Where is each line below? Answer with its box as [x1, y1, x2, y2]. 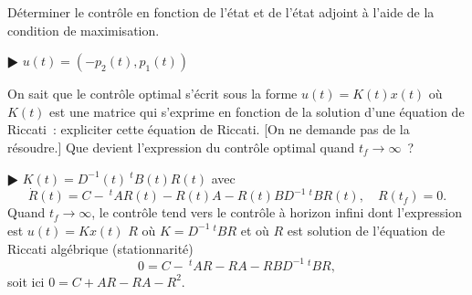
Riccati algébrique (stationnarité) [7, 238, 194, 258]
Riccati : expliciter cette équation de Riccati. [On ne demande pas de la [7, 120, 410, 139]
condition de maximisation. [7, 20, 160, 39]
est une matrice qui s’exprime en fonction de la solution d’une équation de [49, 101, 465, 121]
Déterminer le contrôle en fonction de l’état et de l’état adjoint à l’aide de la [7, 3, 435, 21]
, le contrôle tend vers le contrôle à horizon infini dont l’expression [91, 203, 462, 222]
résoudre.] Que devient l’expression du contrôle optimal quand [7, 137, 355, 156]
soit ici [7, 271, 45, 290]
